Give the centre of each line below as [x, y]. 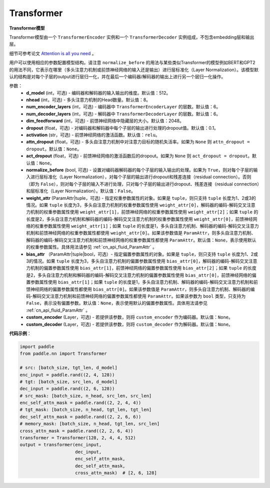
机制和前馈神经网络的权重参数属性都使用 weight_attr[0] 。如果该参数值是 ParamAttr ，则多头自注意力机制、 [141, 233]
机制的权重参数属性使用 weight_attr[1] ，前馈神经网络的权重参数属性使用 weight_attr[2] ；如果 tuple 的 [144, 212]
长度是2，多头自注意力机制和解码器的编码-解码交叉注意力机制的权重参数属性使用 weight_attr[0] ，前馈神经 [139, 219]
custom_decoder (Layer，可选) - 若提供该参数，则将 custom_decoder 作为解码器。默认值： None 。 [130, 324]
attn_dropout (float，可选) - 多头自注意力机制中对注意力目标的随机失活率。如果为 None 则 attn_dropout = [138, 142]
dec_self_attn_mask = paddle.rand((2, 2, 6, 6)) [80, 417]
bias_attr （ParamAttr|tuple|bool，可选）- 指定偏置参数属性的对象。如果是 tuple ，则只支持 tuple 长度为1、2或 [142, 254]
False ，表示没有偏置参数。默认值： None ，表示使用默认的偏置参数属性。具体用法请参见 [117, 303]
